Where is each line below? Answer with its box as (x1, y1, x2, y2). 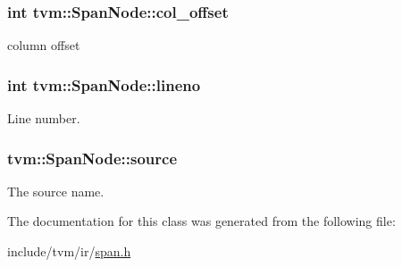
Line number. (7, 109, 80, 128)
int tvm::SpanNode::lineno (7, 73, 201, 96)
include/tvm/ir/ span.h (7, 242, 131, 261)
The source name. (7, 181, 105, 200)
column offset (7, 36, 80, 54)
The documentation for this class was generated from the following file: (7, 212, 396, 230)
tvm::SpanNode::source (7, 146, 178, 169)
